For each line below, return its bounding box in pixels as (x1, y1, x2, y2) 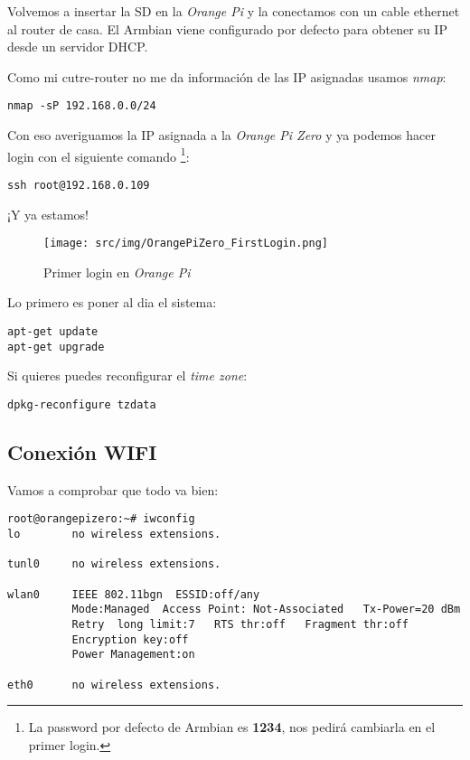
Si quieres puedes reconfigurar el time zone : (7, 366, 248, 385)
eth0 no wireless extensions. (7, 678, 221, 691)
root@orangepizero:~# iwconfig (7, 512, 195, 526)
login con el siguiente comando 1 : (7, 144, 190, 165)
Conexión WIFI (7, 437, 157, 465)
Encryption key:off (71, 633, 189, 646)
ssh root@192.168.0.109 (7, 178, 150, 192)
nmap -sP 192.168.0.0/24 (7, 99, 156, 113)
